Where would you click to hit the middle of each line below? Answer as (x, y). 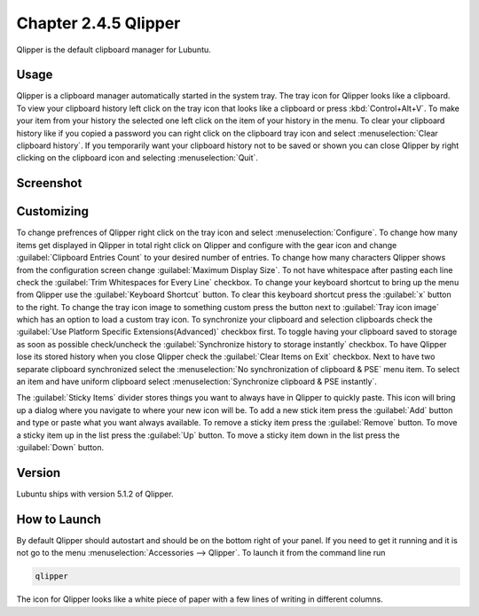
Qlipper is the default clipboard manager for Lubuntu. (114, 50)
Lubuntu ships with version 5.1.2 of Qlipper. (95, 494)
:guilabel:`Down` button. (60, 447)
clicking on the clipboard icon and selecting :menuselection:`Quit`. (137, 158)
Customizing (52, 211)
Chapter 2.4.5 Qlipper (98, 23)
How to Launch (59, 519)
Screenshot (49, 183)
